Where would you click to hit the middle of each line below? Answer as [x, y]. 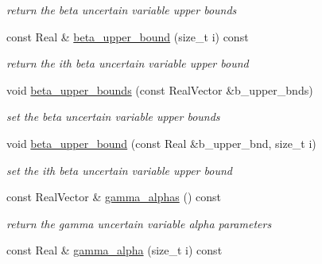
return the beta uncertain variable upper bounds [122, 10]
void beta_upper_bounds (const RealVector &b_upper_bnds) [160, 89]
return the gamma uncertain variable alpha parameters [139, 223]
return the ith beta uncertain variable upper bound [128, 63]
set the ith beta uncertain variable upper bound [119, 170]
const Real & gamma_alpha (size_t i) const [114, 250]
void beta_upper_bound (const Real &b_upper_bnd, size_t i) [161, 143]
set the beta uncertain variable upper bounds [113, 116]
